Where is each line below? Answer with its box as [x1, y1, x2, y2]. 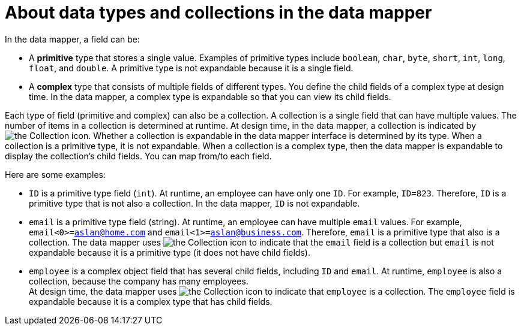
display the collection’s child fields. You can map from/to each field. [5, 150, 272, 161]
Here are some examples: [5, 169, 106, 180]
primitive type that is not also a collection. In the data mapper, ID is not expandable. [29, 198, 360, 208]
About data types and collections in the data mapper [5, 2, 432, 23]
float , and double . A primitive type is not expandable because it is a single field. [29, 62, 354, 73]
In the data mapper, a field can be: [5, 34, 140, 44]
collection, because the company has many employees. [29, 275, 248, 286]
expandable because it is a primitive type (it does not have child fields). [29, 247, 310, 258]
